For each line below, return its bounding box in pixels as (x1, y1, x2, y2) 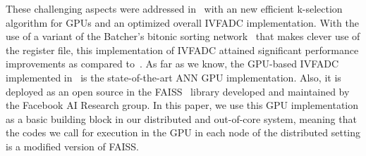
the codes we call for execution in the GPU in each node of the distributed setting (6, 125, 361, 140)
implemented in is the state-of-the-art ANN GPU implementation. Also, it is (6, 70, 341, 84)
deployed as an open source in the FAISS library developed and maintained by (6, 84, 350, 98)
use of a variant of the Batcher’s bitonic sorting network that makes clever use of (6, 29, 360, 44)
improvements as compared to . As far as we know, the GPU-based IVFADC (6, 56, 339, 71)
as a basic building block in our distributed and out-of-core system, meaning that (6, 111, 357, 126)
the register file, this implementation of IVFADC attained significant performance (6, 42, 359, 57)
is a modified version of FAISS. (6, 138, 140, 153)
